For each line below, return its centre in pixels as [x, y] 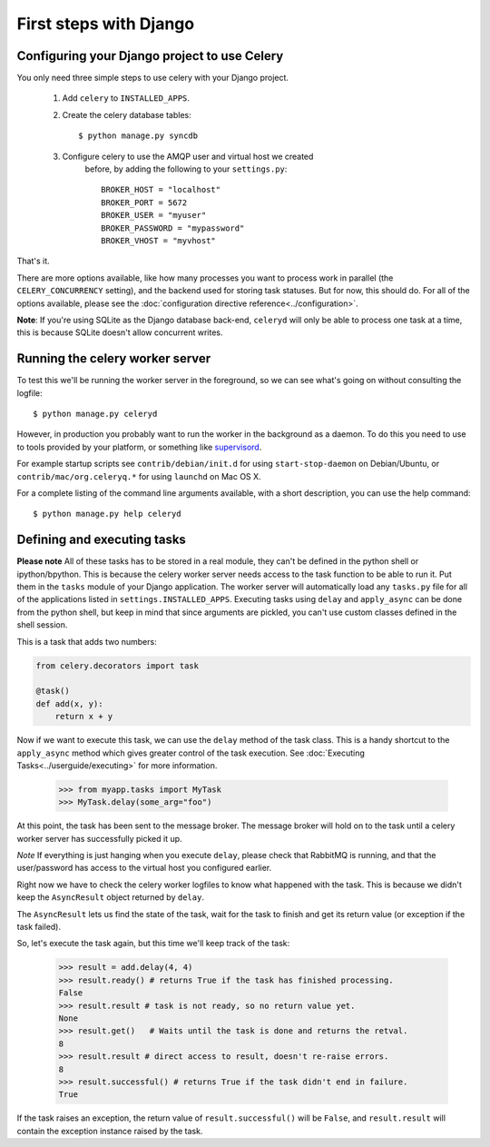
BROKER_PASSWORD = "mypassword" [173, 228]
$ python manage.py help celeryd [107, 514]
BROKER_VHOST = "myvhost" [159, 240]
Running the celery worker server [114, 359]
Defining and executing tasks [101, 540]
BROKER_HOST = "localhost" [161, 190]
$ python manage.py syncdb [138, 136]
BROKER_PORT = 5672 [144, 203]
